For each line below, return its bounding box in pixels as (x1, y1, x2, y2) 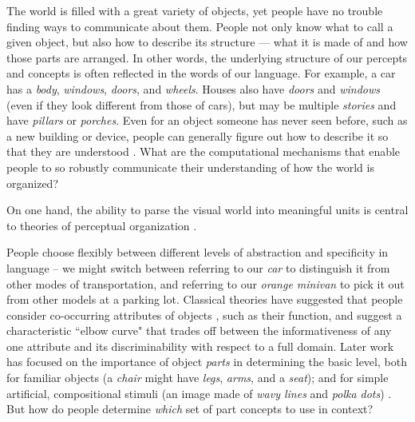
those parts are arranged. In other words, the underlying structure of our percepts (6, 49, 408, 66)
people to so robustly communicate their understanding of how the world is (6, 158, 374, 175)
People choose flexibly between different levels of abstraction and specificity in (6, 244, 389, 261)
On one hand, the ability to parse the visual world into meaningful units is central (6, 201, 409, 218)
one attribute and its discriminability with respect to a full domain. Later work (6, 337, 394, 354)
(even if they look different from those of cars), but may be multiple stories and (6, 96, 397, 113)
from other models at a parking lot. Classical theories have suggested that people (6, 291, 403, 308)
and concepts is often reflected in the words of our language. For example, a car (6, 65, 396, 82)
